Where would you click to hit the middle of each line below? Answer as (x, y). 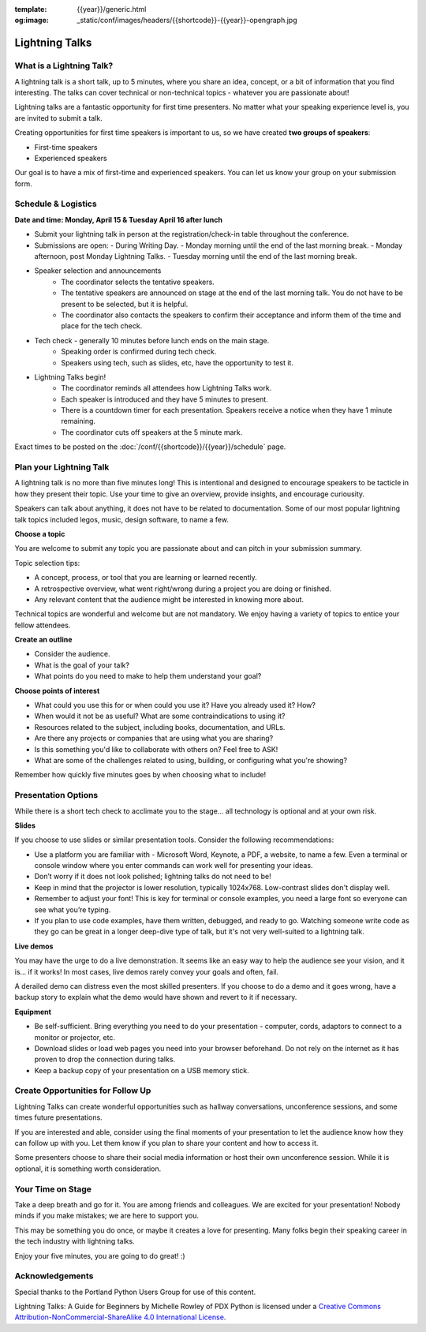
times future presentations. (58, 1117)
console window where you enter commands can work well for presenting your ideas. (174, 866)
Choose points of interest (57, 690)
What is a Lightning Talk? (64, 65)
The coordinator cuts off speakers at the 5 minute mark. (152, 432)
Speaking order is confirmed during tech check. (139, 352)
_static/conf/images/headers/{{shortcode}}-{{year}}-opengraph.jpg (187, 21)
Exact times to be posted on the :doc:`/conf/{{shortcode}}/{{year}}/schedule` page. (150, 447)
